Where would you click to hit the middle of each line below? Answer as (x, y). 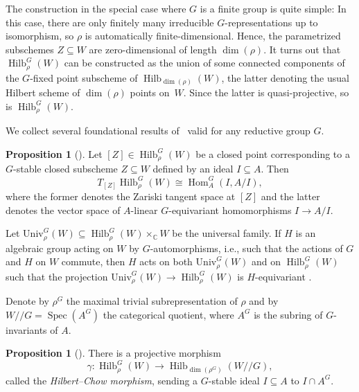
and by (264, 301)
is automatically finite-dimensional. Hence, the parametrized (213, 36)
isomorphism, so (40, 36)
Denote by (27, 301)
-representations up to (271, 22)
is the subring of (288, 314)
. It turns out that (302, 49)
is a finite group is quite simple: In (273, 8)
